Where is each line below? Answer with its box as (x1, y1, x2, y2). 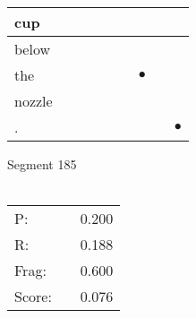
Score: (14, 286, 52, 307)
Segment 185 (7, 155, 77, 173)
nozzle (14, 90, 53, 111)
